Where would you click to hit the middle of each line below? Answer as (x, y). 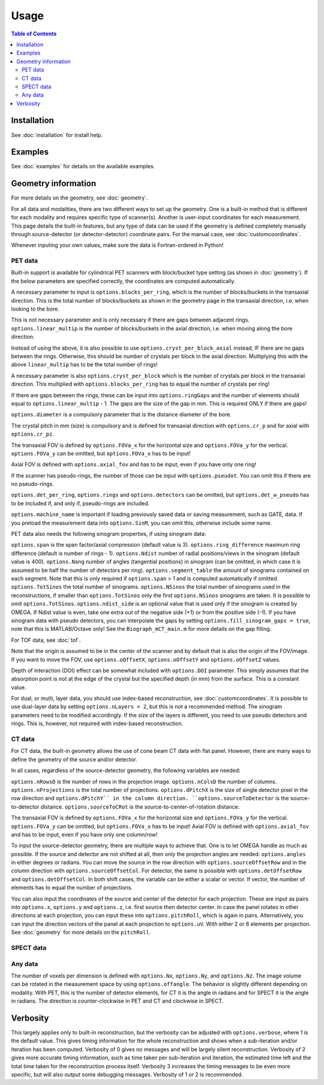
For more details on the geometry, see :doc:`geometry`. (79, 198)
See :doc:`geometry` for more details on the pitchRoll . (81, 932)
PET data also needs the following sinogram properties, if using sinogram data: (109, 534)
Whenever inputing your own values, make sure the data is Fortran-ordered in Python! (117, 245)
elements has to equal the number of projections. (72, 888)
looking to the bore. (35, 309)
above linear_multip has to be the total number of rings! (84, 365)
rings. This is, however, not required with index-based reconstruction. (97, 723)
